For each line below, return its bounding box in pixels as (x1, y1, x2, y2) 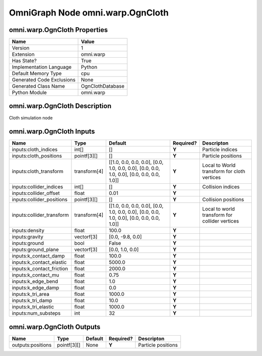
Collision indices (202, 183, 240, 190)
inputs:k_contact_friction (12, 265, 68, 272)
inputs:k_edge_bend (12, 278, 58, 285)
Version (12, 45, 30, 51)
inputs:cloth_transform (12, 168, 64, 175)
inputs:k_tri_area (12, 291, 49, 298)
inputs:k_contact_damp (12, 253, 65, 259)
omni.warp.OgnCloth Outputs (9, 323, 100, 331)
